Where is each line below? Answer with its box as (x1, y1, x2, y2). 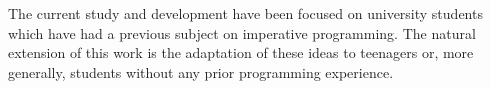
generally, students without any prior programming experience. (8, 61, 394, 82)
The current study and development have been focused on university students (8, 3, 483, 23)
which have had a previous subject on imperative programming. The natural (8, 22, 476, 43)
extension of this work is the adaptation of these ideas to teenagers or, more (8, 42, 474, 63)
